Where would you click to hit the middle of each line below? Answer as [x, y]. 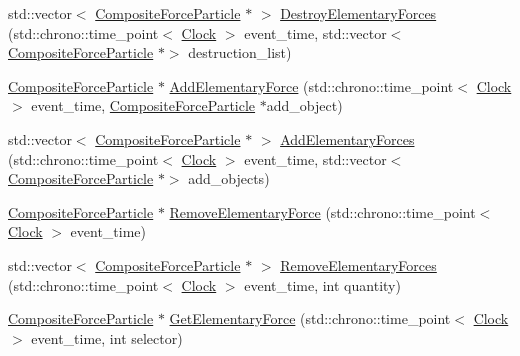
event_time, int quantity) [322, 284]
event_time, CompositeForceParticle [143, 105]
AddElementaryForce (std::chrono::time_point [311, 85]
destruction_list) [240, 52]
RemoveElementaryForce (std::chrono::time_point [322, 211]
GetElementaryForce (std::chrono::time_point [310, 318]
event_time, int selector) [107, 337]
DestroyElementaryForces [358, 13]
